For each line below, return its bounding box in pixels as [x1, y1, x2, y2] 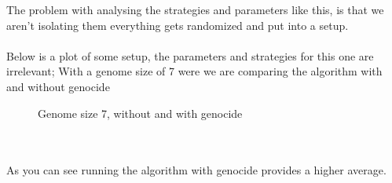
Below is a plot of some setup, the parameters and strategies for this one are [6, 47, 374, 64]
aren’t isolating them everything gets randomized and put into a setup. [6, 16, 349, 33]
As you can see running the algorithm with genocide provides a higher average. [6, 162, 387, 178]
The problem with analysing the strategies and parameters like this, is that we [6, 2, 384, 17]
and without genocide [6, 78, 110, 94]
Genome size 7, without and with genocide [38, 104, 243, 121]
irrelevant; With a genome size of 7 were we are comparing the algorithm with [6, 63, 383, 79]
